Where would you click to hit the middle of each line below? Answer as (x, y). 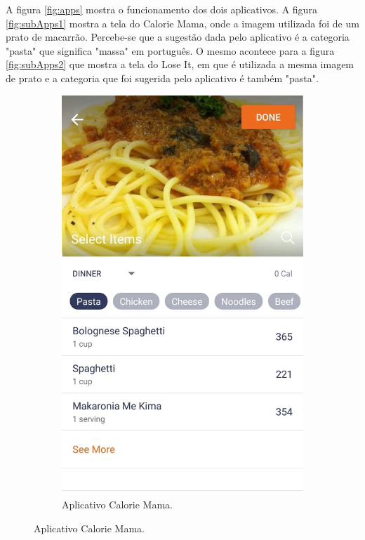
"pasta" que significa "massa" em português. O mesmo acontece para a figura (170, 50)
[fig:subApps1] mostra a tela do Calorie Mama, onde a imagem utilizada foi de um (182, 23)
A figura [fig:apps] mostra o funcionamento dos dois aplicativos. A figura (161, 9)
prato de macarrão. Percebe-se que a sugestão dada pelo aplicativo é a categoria (178, 37)
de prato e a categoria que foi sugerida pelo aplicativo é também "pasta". (162, 78)
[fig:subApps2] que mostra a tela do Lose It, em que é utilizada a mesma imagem (180, 64)
